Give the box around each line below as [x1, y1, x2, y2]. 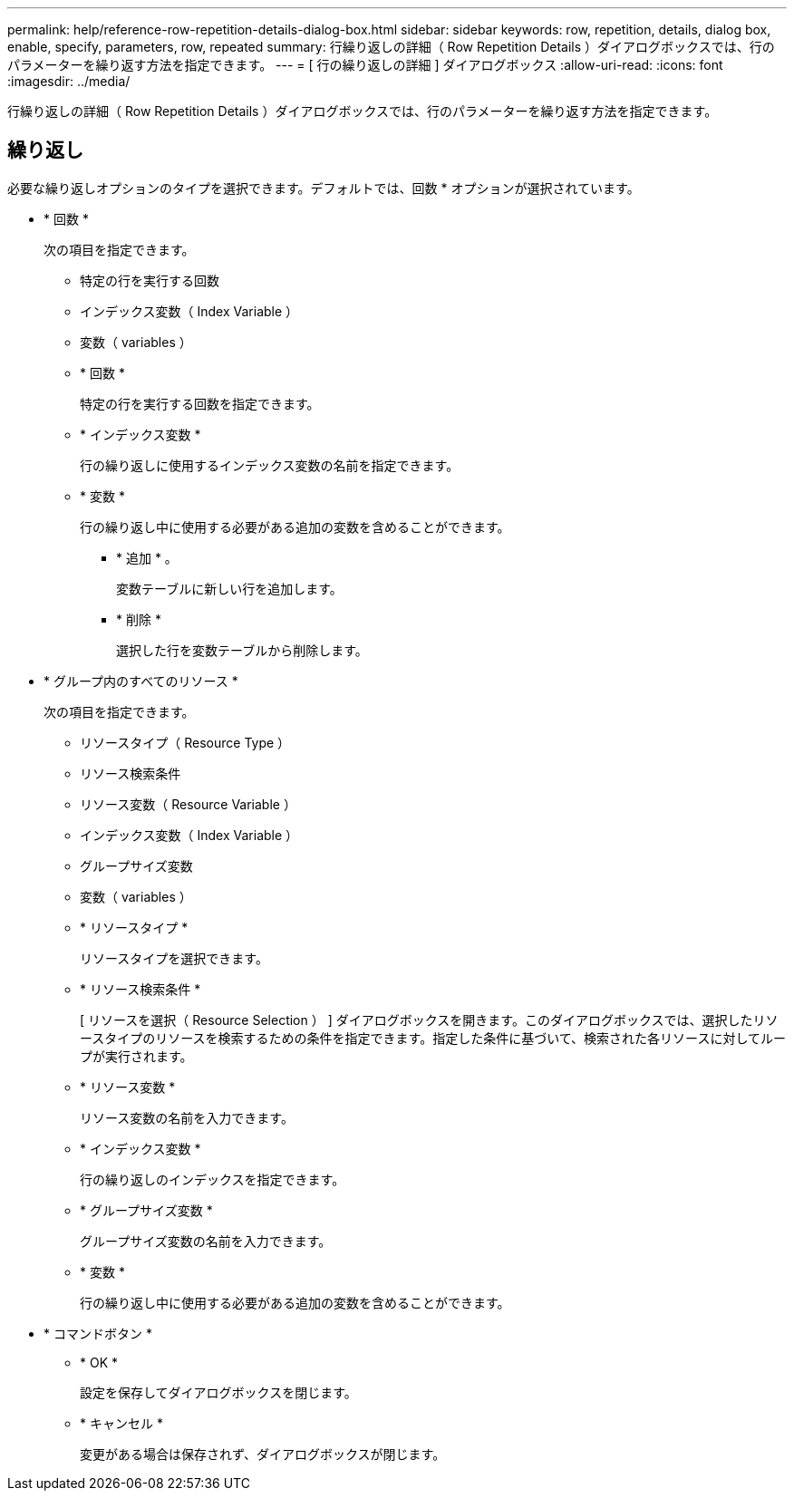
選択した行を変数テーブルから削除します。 [116, 642, 368, 658]
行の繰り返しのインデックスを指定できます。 [80, 1171, 345, 1187]
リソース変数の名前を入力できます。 [80, 1109, 294, 1126]
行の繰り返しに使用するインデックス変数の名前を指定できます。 [80, 457, 460, 473]
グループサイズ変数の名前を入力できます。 [80, 1232, 332, 1249]
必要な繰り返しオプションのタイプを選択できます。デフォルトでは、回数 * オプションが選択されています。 [7, 179, 640, 196]
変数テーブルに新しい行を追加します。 [116, 580, 343, 596]
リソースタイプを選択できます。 [80, 950, 268, 966]
